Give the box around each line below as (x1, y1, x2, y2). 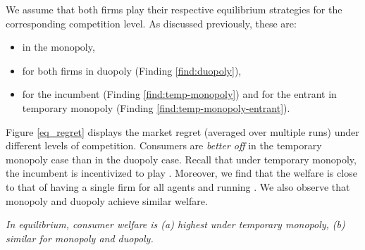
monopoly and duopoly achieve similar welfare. (6, 193, 208, 208)
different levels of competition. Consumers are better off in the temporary (6, 138, 322, 153)
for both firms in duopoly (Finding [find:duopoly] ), (22, 63, 242, 77)
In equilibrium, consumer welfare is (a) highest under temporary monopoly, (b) (6, 217, 345, 232)
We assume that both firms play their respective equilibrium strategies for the (6, 2, 342, 16)
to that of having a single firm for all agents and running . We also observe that (6, 179, 350, 194)
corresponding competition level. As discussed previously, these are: (6, 15, 297, 30)
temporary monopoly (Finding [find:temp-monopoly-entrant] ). (22, 100, 290, 115)
